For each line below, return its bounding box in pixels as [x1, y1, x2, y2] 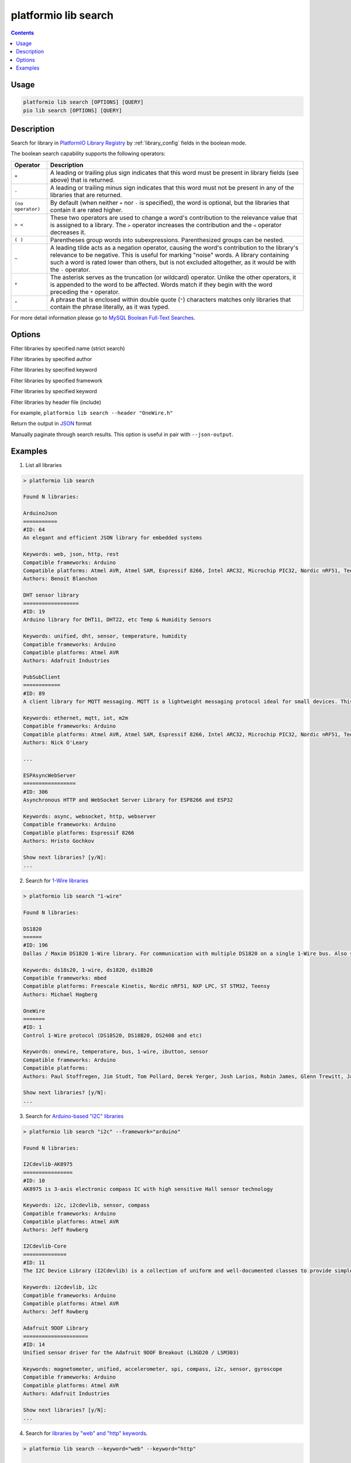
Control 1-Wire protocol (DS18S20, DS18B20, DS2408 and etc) [23, 1032, 202, 1039]
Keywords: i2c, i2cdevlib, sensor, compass [23, 1202, 150, 1208]
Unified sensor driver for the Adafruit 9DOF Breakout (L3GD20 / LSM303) [23, 1349, 239, 1356]
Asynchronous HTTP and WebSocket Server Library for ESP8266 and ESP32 [23, 796, 233, 803]
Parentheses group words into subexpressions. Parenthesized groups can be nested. [50, 236, 285, 244]
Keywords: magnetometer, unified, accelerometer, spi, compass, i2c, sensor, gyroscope [23, 1366, 283, 1372]
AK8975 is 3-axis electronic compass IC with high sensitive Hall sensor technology [23, 1186, 273, 1192]
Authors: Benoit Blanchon [23, 575, 98, 582]
